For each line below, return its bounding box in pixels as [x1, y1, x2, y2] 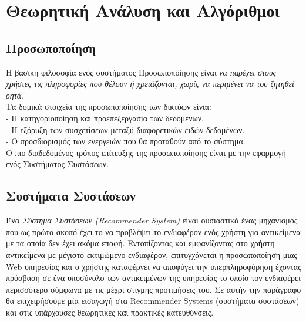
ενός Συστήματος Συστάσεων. [6, 158, 109, 170]
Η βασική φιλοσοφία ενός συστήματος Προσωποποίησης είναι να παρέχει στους [6, 66, 277, 78]
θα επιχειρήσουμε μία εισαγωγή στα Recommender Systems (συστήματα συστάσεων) [6, 294, 300, 307]
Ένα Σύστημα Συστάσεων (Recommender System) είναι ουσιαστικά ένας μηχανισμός [6, 214, 298, 226]
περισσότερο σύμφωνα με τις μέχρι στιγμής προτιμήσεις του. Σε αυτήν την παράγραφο [6, 283, 301, 295]
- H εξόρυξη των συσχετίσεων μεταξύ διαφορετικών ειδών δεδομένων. [6, 123, 245, 135]
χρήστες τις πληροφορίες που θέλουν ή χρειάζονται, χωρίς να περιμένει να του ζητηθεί [6, 77, 295, 90]
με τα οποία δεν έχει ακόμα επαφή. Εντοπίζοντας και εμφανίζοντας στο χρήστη [6, 237, 275, 249]
